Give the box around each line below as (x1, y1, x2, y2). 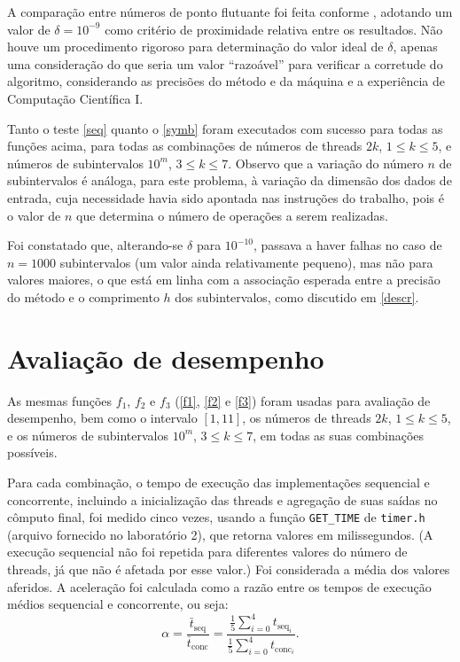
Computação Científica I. (7, 89, 144, 107)
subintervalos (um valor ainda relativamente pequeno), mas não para (59, 253, 433, 271)
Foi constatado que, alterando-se (7, 236, 183, 254)
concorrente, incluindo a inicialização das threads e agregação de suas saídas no (7, 490, 438, 509)
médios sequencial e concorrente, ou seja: (7, 595, 229, 613)
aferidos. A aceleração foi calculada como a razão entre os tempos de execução (7, 577, 432, 596)
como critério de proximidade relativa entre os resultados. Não (105, 19, 443, 38)
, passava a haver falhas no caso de (253, 236, 442, 254)
